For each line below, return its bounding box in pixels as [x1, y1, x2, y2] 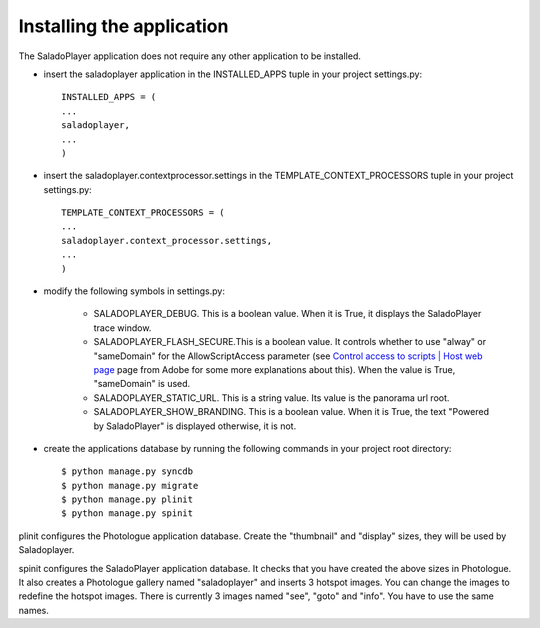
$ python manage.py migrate [61, 480, 199, 491]
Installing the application [18, 15, 229, 37]
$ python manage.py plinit [61, 494, 194, 505]
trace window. [93, 321, 152, 334]
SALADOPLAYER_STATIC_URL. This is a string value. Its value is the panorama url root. [93, 391, 450, 404]
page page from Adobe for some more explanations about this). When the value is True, [93, 363, 456, 375]
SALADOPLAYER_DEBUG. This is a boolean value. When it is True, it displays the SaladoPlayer [93, 308, 482, 320]
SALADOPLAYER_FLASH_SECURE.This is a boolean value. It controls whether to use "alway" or [93, 336, 487, 348]
